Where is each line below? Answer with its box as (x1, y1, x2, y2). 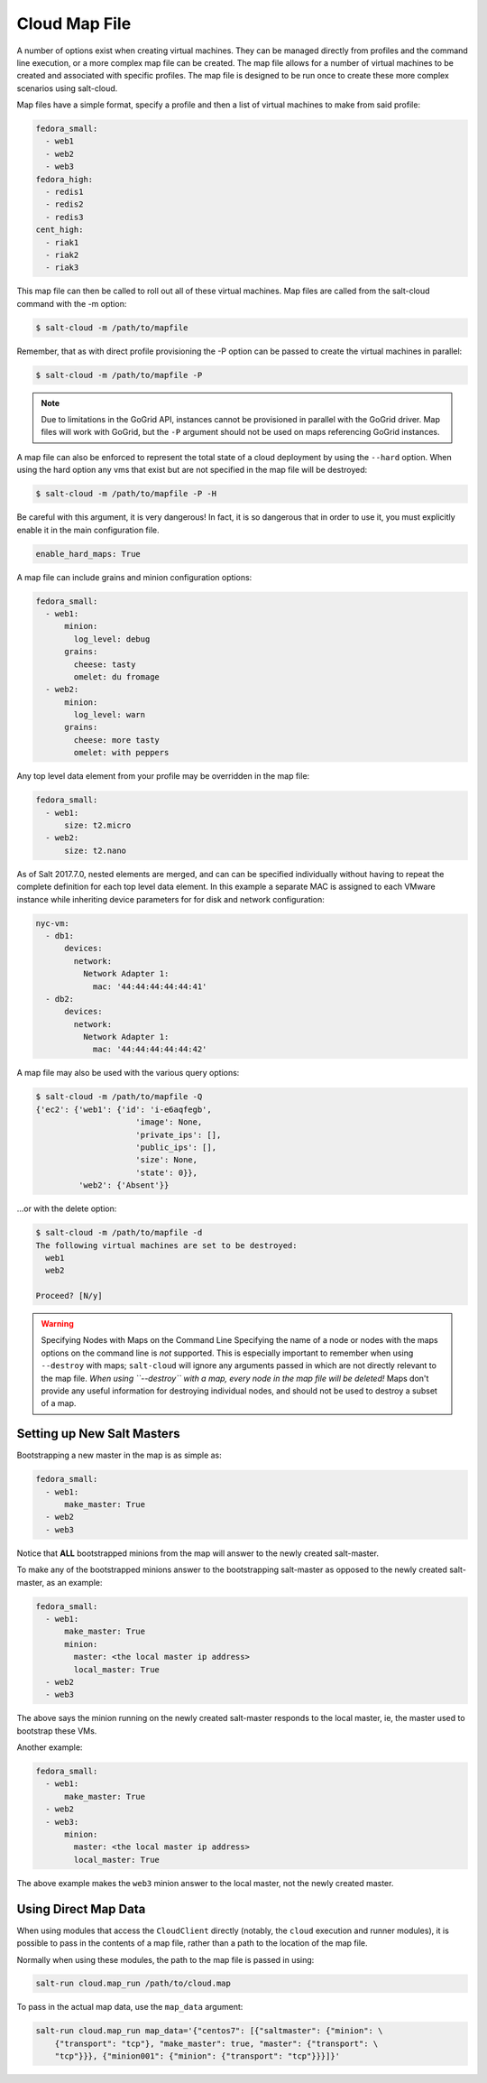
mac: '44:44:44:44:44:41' (92, 981, 207, 992)
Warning (41, 1319, 74, 1329)
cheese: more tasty (73, 735, 160, 745)
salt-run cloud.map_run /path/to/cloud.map (35, 1978, 232, 1989)
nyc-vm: (35, 918, 69, 929)
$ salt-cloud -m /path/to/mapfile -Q (35, 1092, 203, 1102)
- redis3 (45, 212, 84, 222)
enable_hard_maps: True (35, 549, 142, 559)
